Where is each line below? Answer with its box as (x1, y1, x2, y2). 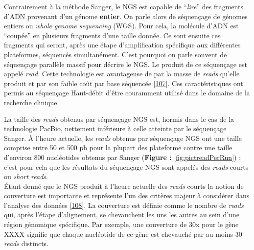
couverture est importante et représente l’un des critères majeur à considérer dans (4, 190, 250, 201)
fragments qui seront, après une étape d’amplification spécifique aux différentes (4, 40, 241, 50)
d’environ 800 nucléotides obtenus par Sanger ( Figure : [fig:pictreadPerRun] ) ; (4, 152, 241, 162)
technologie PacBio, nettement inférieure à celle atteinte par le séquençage (4, 123, 227, 134)
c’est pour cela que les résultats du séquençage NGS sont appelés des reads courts (4, 161, 249, 172)
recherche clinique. (4, 97, 59, 107)
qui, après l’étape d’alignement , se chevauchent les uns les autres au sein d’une (4, 209, 239, 220)
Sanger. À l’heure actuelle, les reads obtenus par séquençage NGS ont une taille (4, 133, 242, 143)
